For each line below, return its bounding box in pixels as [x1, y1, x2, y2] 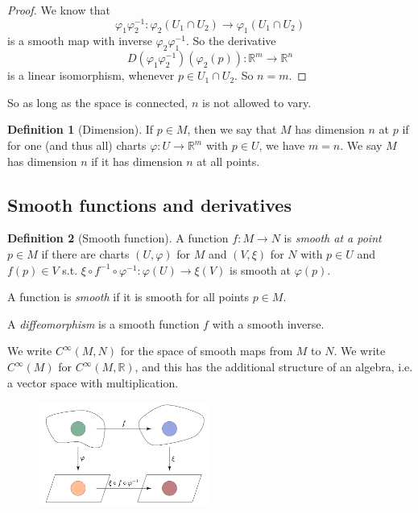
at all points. [197, 152, 260, 169]
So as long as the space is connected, [7, 93, 188, 110]
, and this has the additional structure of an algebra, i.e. [135, 358, 413, 374]
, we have [259, 137, 305, 154]
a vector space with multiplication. [7, 374, 179, 391]
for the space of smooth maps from [120, 342, 293, 359]
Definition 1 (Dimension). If [7, 121, 154, 138]
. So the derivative [185, 32, 276, 49]
